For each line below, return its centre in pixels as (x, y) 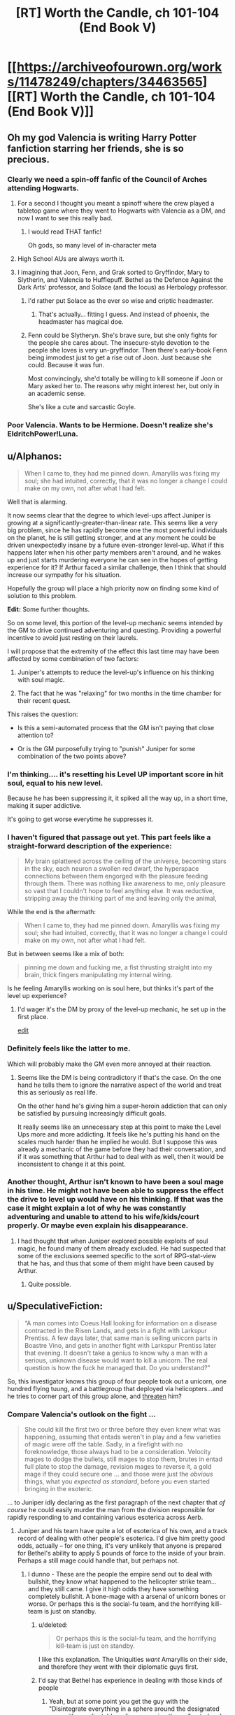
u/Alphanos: (35, 456)
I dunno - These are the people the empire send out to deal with (120, 1574)
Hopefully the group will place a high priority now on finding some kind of (113, 588)
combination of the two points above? (72, 756)
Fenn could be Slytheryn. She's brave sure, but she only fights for (122, 335)
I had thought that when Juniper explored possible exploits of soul (113, 1241)
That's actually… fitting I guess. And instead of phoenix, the (124, 314)
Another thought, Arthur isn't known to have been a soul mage (115, 1182)
